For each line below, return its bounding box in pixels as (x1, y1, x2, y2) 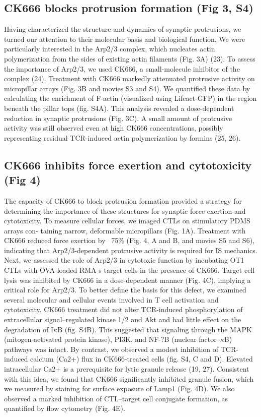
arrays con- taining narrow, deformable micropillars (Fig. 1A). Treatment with (4, 225, 246, 235)
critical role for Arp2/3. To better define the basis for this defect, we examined (4, 284, 246, 295)
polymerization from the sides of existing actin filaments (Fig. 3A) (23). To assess (4, 53, 255, 64)
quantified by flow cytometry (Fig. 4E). (4, 403, 125, 413)
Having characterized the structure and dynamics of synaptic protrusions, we (4, 24, 241, 34)
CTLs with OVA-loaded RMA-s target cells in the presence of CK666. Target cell (4, 265, 255, 275)
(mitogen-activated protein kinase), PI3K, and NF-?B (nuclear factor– (4, 334, 220, 344)
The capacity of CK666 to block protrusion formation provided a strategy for (4, 195, 242, 206)
